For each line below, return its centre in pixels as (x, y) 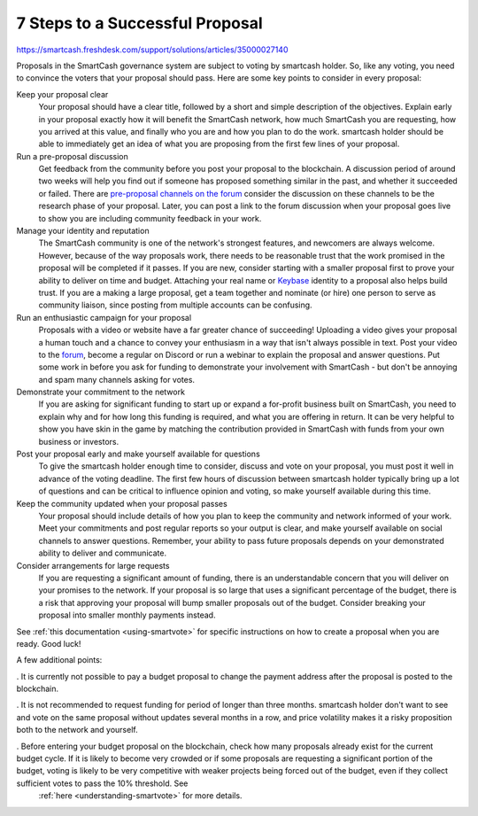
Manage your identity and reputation (83, 231)
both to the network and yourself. (77, 730)
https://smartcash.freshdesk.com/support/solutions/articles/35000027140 (152, 50)
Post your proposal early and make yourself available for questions (138, 454)
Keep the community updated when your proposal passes (122, 503)
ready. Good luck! (49, 643)
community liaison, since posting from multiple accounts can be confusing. (176, 305)
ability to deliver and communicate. (103, 553)
